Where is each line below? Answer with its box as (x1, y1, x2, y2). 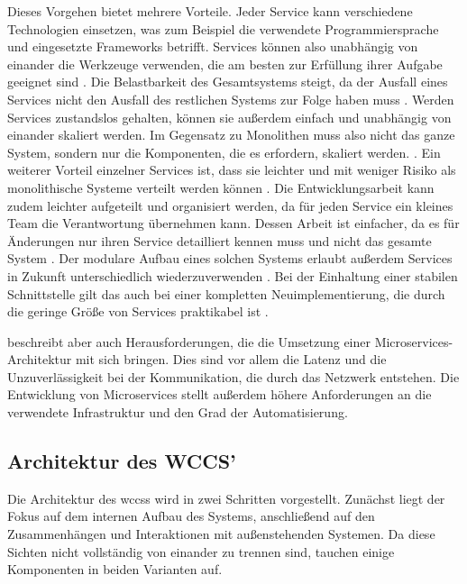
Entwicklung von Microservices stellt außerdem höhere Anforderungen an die (7, 385, 432, 404)
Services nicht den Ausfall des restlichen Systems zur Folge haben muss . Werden (7, 89, 454, 108)
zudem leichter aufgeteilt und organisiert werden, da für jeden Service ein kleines (7, 196, 453, 214)
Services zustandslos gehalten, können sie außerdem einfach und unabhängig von (7, 107, 452, 126)
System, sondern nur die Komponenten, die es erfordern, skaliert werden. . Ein (7, 142, 441, 161)
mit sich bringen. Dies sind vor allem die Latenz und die (75, 350, 387, 369)
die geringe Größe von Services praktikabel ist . (7, 302, 269, 321)
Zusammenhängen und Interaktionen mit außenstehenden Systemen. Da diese (7, 525, 435, 543)
